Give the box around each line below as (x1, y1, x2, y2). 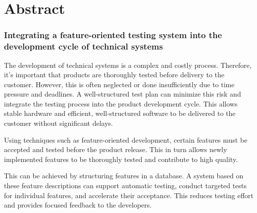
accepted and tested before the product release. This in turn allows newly (4, 144, 227, 155)
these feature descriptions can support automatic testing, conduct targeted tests (4, 180, 247, 191)
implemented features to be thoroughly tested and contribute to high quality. (4, 154, 238, 164)
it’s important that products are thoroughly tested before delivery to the (4, 69, 225, 80)
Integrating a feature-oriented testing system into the (4, 29, 222, 41)
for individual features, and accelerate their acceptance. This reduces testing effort (4, 190, 254, 200)
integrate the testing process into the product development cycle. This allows (4, 98, 238, 108)
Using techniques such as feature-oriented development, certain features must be (4, 134, 248, 145)
